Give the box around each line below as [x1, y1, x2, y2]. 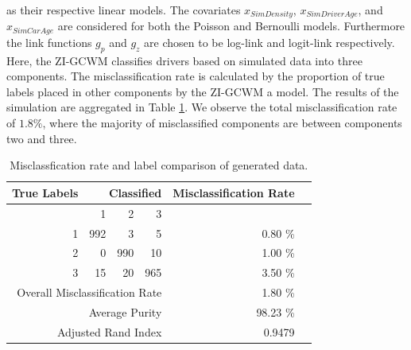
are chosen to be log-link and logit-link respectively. [144, 33, 395, 50]
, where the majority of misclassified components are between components [42, 115, 402, 131]
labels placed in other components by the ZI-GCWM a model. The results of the [6, 83, 399, 99]
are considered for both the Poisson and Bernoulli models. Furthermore [57, 17, 405, 34]
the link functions [6, 33, 92, 50]
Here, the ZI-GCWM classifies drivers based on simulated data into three [6, 52, 363, 68]
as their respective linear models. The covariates [6, 2, 241, 17]
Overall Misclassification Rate [17, 284, 162, 301]
